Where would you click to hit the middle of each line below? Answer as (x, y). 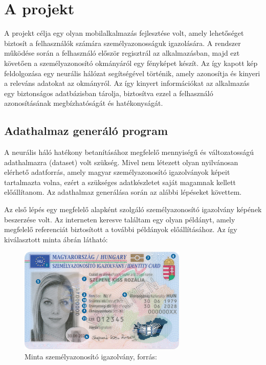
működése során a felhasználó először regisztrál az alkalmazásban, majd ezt (122, 53)
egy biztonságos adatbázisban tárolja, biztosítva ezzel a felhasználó (109, 93)
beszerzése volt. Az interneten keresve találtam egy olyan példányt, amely (120, 219)
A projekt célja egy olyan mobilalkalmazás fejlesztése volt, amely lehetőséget (124, 33)
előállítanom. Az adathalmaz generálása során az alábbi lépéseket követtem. (123, 192)
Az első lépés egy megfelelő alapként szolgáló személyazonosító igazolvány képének (133, 209)
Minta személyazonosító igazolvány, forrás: (91, 356)
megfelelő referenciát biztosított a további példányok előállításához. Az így (121, 229)
